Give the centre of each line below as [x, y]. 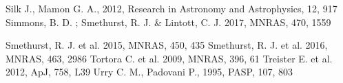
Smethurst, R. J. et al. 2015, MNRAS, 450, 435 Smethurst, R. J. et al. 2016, [167, 45]
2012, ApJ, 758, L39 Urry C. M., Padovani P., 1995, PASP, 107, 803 [149, 72]
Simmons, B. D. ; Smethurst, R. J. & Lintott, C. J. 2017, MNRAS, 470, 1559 [168, 22]
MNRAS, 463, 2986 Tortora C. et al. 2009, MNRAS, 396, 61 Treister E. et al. [169, 58]
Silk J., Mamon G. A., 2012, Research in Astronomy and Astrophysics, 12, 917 [171, 8]
